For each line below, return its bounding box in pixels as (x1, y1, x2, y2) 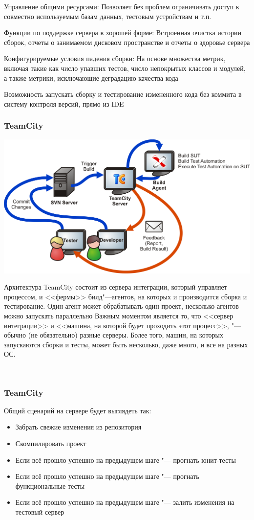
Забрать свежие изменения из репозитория (15, 422, 142, 432)
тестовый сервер (15, 507, 64, 517)
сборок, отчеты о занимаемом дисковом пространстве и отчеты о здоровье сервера (4, 37, 250, 47)
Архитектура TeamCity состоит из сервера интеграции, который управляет (4, 282, 227, 292)
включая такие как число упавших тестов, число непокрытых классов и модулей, (4, 63, 246, 73)
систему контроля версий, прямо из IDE (4, 98, 124, 109)
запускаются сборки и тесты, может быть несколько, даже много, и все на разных (4, 339, 248, 349)
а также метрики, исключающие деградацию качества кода (4, 72, 178, 83)
